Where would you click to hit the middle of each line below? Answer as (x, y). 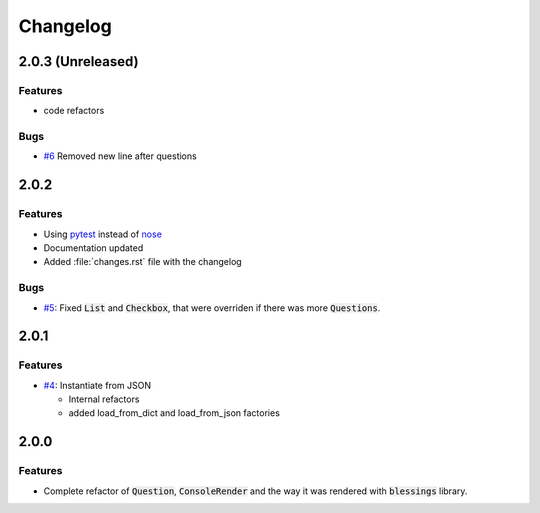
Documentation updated (93, 248)
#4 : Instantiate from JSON (97, 385)
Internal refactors (104, 399)
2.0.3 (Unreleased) (78, 61)
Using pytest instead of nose (102, 234)
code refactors (74, 111)
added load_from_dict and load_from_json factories (174, 413)
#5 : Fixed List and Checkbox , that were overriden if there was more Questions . (212, 307)
